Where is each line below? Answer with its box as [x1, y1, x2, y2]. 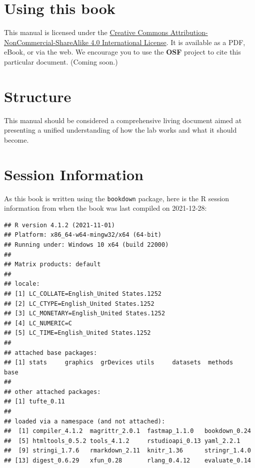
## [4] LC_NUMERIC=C [4, 319, 72, 327]
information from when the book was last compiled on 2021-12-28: [4, 203, 207, 213]
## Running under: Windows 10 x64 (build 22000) [4, 241, 169, 248]
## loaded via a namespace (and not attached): [4, 417, 165, 425]
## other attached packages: [4, 388, 101, 395]
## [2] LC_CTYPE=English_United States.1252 [4, 300, 154, 307]
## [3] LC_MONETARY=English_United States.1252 [4, 310, 165, 317]
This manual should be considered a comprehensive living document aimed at [4, 115, 242, 125]
